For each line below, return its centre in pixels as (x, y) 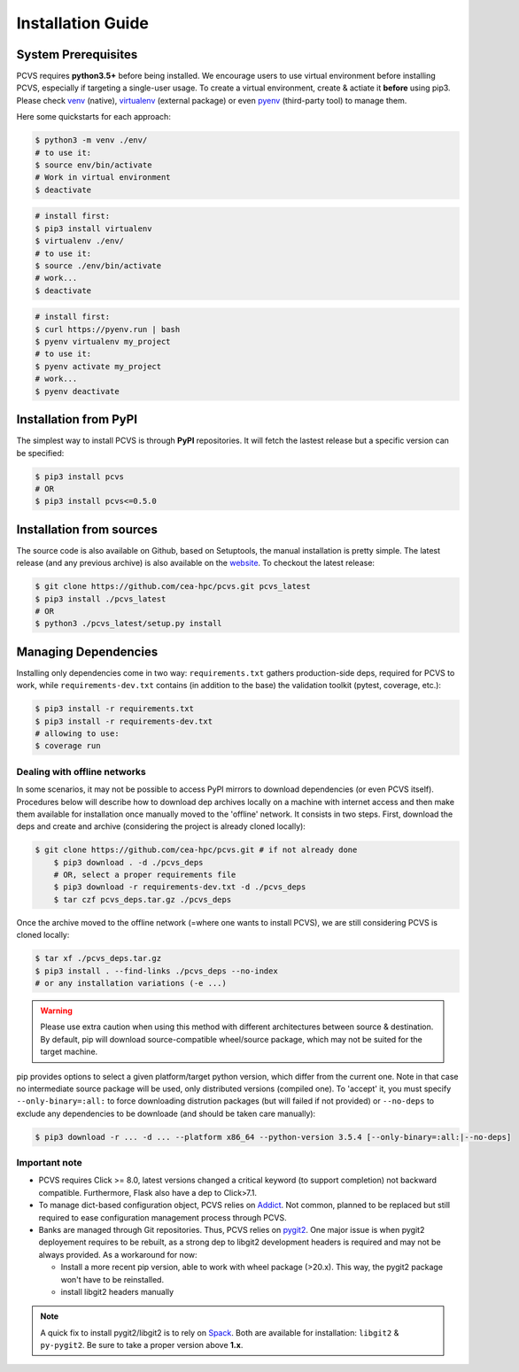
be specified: (40, 453)
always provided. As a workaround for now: (118, 1254)
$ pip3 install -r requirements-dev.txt (124, 721)
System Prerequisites (77, 54)
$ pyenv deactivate (77, 391)
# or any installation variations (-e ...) (131, 983)
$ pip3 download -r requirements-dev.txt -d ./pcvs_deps (180, 887)
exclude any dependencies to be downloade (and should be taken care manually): (166, 1113)
